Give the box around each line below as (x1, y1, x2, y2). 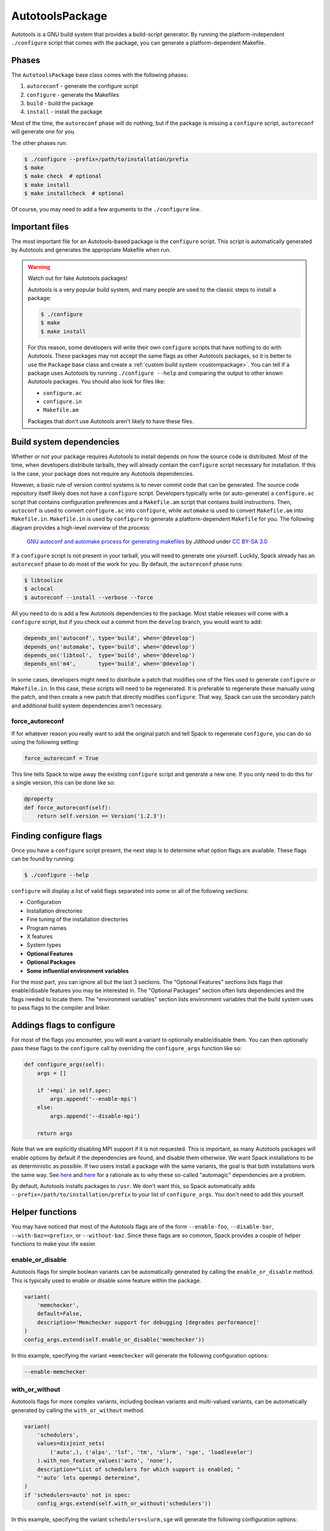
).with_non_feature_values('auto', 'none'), (37, 1458, 173, 1464)
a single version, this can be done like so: (11, 779, 116, 786)
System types (26, 941, 61, 949)
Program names (26, 924, 67, 931)
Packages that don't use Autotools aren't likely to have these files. (28, 417, 194, 425)
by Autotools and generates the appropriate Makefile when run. (11, 246, 171, 254)
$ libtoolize (24, 577, 64, 584)
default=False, (37, 1311, 82, 1317)
